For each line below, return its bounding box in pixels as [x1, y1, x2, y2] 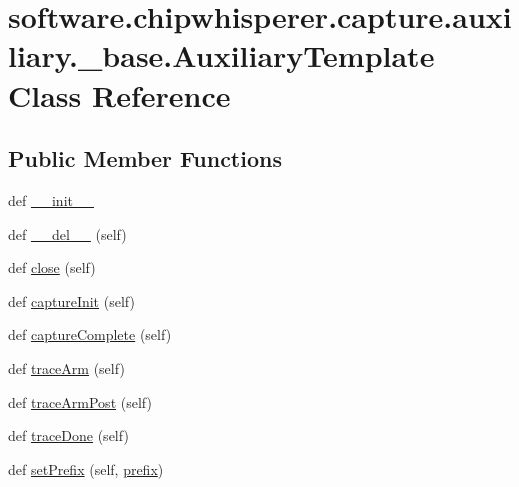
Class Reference [8, 74, 231, 115]
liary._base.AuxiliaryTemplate [8, 35, 435, 76]
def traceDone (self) [8, 425, 129, 446]
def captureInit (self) [8, 290, 135, 311]
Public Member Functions [8, 143, 282, 174]
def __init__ [8, 189, 94, 210]
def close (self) [8, 257, 96, 278]
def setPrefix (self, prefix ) [8, 458, 164, 479]
